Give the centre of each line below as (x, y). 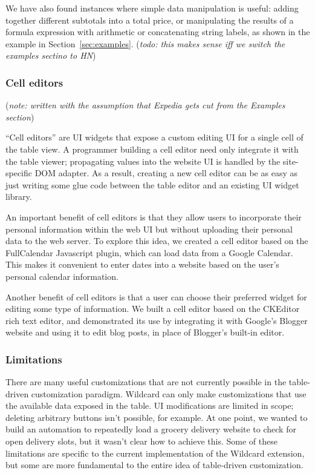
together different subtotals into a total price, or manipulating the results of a (150, 20)
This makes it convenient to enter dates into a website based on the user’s (142, 264)
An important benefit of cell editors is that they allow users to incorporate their (154, 217)
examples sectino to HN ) (51, 55)
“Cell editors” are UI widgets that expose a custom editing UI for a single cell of (154, 137)
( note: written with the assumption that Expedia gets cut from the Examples (145, 105)
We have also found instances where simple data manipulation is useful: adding (152, 8)
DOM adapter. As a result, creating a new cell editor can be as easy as (166, 173)
